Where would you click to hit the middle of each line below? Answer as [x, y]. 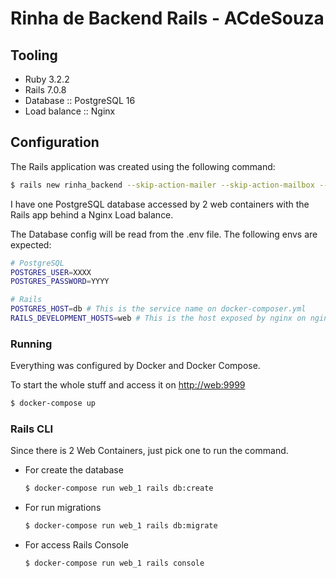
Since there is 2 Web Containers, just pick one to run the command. [149, 451]
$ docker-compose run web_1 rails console [114, 563]
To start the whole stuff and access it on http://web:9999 [128, 385]
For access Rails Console [76, 545]
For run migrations [63, 508]
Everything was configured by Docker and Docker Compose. [135, 366]
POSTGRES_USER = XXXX [51, 272]
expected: [31, 244]
